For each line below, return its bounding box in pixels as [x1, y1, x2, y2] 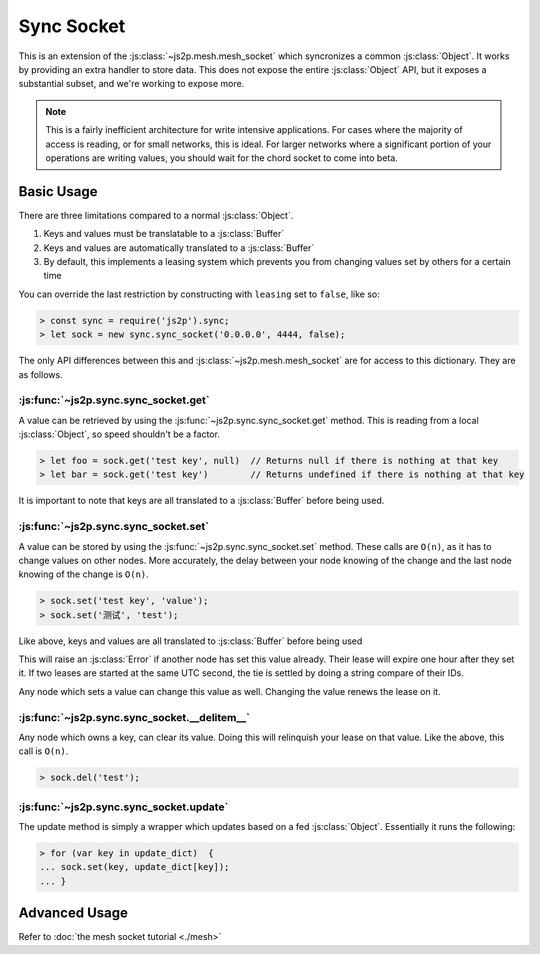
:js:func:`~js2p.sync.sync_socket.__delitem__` [18, 710, 250, 724]
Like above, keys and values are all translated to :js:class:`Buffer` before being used [18, 635, 363, 647]
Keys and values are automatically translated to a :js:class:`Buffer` [43, 241, 315, 254]
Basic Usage [18, 183, 98, 200]
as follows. [18, 368, 64, 380]
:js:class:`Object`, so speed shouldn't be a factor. [18, 428, 220, 440]
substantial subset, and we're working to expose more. [18, 78, 245, 90]
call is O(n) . [18, 745, 69, 757]
